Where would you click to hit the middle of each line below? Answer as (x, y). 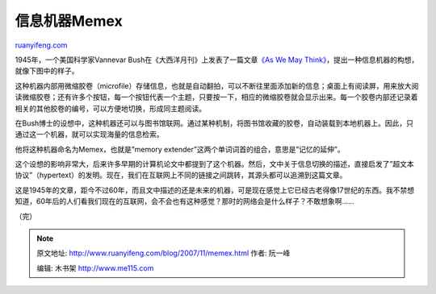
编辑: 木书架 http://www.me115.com (95, 268)
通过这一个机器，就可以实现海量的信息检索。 (89, 135)
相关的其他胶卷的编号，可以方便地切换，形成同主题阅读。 (110, 108)
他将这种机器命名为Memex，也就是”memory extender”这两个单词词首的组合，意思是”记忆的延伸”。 (180, 149)
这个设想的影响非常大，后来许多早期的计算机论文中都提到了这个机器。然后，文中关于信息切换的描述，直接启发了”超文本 (215, 164)
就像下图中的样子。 (47, 71)
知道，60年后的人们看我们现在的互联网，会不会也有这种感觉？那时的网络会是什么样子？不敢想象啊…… (184, 201)
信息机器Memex (69, 21)
